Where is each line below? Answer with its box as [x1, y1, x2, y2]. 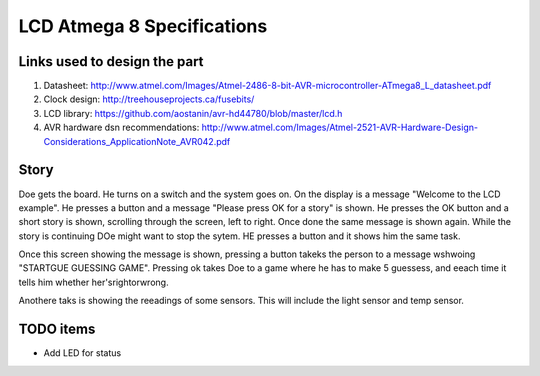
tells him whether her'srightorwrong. [18, 276, 169, 288]
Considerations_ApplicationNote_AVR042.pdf [43, 135, 231, 147]
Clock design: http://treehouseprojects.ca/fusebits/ [43, 93, 255, 105]
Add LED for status [43, 347, 122, 359]
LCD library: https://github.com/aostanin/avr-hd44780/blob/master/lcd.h [43, 107, 343, 119]
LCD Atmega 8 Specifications [18, 15, 268, 37]
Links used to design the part [18, 53, 204, 70]
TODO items [18, 321, 96, 338]
